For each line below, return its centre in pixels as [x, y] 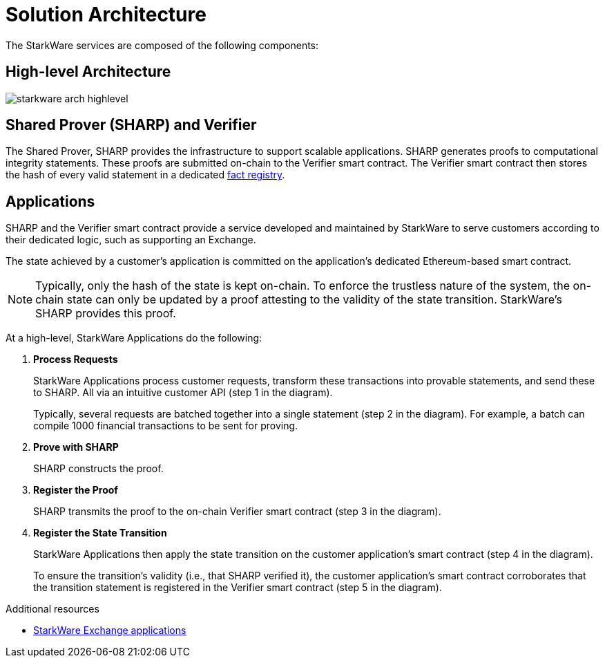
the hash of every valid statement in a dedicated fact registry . [145, 175]
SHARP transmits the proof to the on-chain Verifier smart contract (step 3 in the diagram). [237, 512]
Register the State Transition [100, 533]
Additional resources [52, 609]
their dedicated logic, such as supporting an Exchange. [131, 240]
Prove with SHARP [76, 447]
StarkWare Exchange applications [110, 631]
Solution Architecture [106, 15]
